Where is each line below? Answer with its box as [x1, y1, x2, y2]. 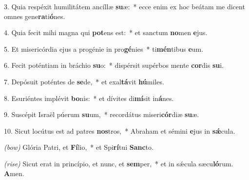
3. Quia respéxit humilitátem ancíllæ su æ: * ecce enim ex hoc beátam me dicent [4, 1, 245, 11]
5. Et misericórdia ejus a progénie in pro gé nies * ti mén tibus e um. [4, 43, 204, 54]
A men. [4, 168, 24, 178]
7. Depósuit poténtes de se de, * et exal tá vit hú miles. [4, 76, 164, 86]
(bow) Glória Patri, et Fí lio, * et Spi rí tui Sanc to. [4, 142, 153, 152]
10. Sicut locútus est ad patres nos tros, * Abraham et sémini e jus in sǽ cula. [4, 125, 235, 136]
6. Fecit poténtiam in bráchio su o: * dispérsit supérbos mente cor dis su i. [4, 60, 224, 70]
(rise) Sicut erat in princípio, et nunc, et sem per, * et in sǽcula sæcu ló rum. [4, 158, 233, 168]
